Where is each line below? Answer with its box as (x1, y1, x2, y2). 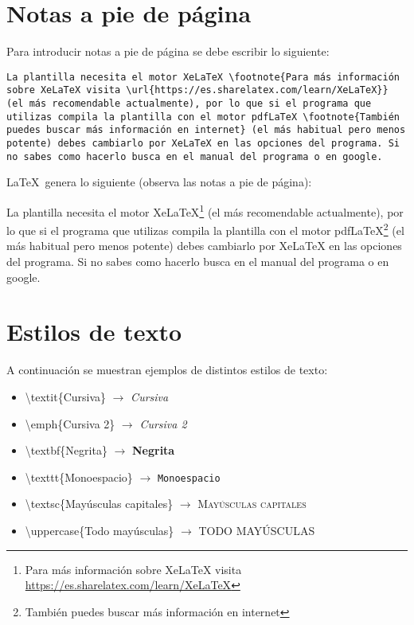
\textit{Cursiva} (25, 388, 107, 404)
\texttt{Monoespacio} (25, 468, 133, 485)
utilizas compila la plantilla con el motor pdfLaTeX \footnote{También (6, 111, 400, 123)
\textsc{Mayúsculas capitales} (25, 495, 174, 512)
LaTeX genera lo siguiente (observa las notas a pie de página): (6, 174, 312, 190)
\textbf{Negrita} (25, 442, 107, 459)
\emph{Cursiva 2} (25, 415, 115, 432)
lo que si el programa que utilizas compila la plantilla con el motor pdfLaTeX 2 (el (6, 220, 404, 238)
